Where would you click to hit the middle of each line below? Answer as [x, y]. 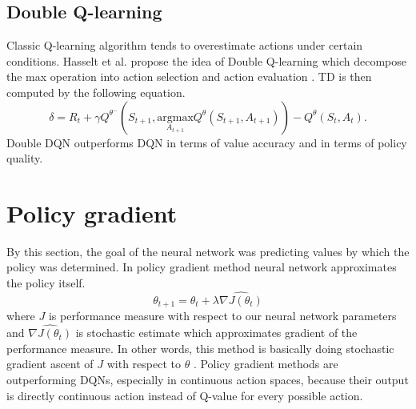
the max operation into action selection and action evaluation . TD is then [189, 76]
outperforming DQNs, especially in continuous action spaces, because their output [208, 379]
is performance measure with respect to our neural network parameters [222, 316]
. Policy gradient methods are [266, 364]
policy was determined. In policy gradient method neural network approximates [202, 267]
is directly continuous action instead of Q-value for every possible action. [185, 395]
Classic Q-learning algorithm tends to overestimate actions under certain [185, 45]
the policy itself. [46, 283]
